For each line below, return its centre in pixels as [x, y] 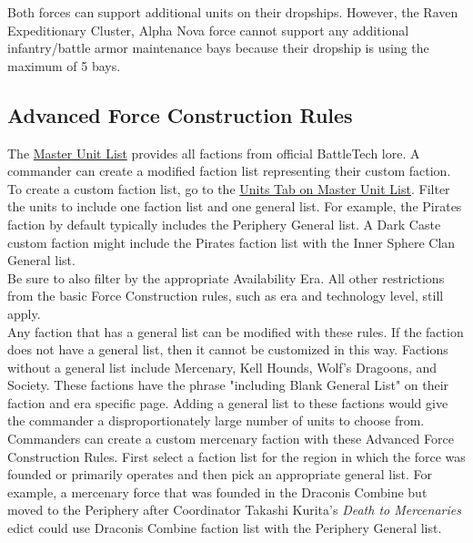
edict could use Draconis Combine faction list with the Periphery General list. [225, 528]
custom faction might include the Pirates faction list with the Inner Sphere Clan [231, 242]
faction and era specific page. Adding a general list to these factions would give [228, 402]
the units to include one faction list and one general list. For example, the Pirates [235, 206]
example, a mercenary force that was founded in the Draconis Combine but [217, 492]
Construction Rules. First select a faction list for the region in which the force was [236, 456]
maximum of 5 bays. [64, 65]
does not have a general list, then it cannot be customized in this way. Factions [228, 349]
